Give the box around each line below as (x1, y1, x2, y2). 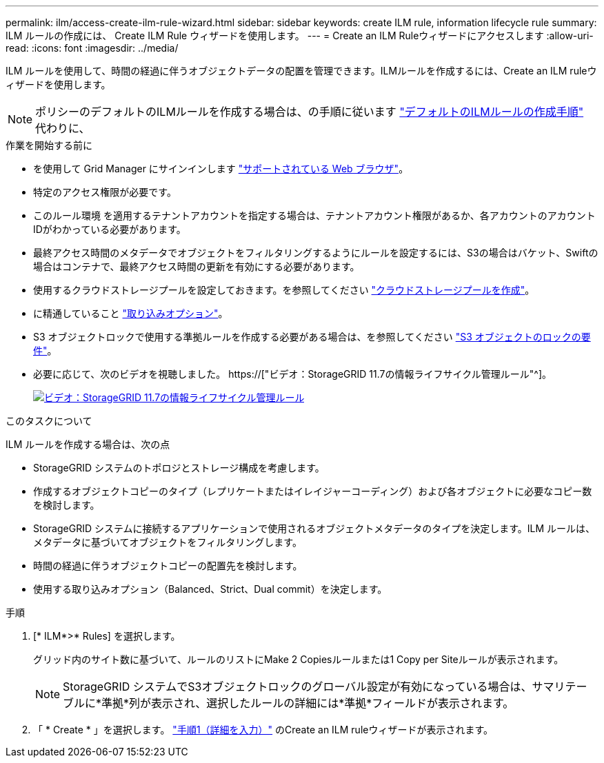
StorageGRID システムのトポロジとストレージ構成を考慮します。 (33, 462, 325, 474)
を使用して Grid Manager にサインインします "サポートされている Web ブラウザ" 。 (33, 163, 409, 174)
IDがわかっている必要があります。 (33, 223, 186, 235)
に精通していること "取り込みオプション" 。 (33, 307, 228, 319)
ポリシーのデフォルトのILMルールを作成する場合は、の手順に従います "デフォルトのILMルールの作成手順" (35, 105, 584, 119)
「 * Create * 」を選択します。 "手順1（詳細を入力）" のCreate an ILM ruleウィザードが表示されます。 (33, 724, 494, 735)
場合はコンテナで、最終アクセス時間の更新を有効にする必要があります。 (33, 261, 360, 272)
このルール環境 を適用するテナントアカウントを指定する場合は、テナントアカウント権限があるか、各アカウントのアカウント (33, 210, 596, 221)
